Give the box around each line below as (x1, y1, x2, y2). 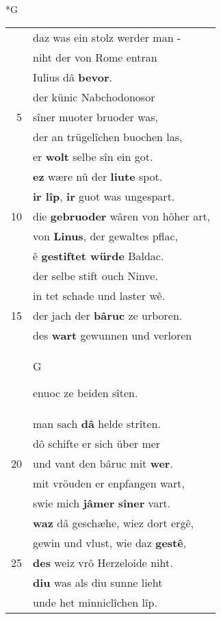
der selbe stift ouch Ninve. (33, 267, 158, 283)
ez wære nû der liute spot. (33, 168, 163, 184)
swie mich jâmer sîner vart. (33, 494, 171, 511)
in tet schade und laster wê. (33, 287, 166, 303)
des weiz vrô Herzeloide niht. (33, 554, 173, 570)
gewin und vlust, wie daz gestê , (33, 534, 187, 551)
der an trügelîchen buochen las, (33, 128, 183, 144)
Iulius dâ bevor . (33, 68, 112, 85)
